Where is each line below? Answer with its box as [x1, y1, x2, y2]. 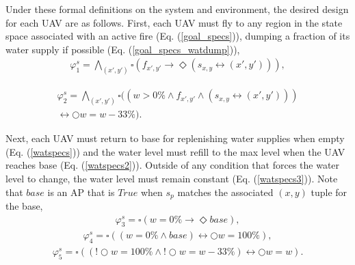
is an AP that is [47, 184, 115, 199]
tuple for [311, 184, 347, 199]
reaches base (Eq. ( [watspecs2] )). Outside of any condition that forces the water [5, 158, 340, 172]
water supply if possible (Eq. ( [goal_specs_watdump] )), [5, 42, 240, 56]
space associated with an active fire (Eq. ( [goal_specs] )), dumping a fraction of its [5, 29, 350, 43]
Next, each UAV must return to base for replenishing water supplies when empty [5, 131, 345, 145]
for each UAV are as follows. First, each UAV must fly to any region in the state [5, 15, 343, 29]
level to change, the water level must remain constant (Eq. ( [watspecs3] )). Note [5, 171, 338, 185]
